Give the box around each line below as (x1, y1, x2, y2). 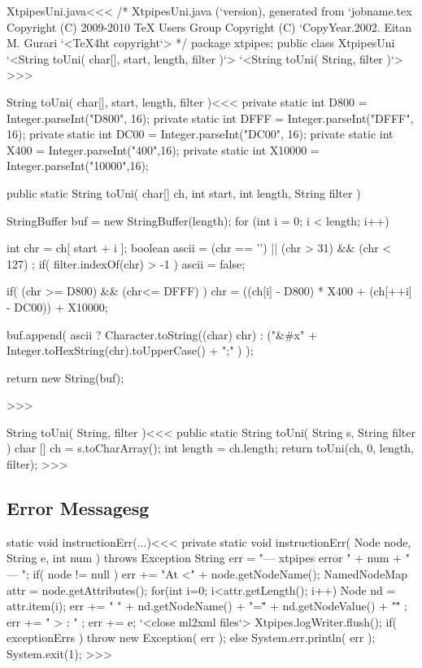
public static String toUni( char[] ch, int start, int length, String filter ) (7, 184, 361, 201)
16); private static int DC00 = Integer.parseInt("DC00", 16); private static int (7, 125, 394, 142)
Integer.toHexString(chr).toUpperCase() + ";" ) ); (7, 342, 254, 359)
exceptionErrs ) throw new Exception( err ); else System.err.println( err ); (7, 629, 376, 646)
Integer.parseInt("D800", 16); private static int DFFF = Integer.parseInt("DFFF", (7, 109, 414, 126)
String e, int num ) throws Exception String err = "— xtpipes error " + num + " (7, 549, 410, 566)
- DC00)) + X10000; (7, 298, 108, 315)
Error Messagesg (7, 496, 150, 521)
